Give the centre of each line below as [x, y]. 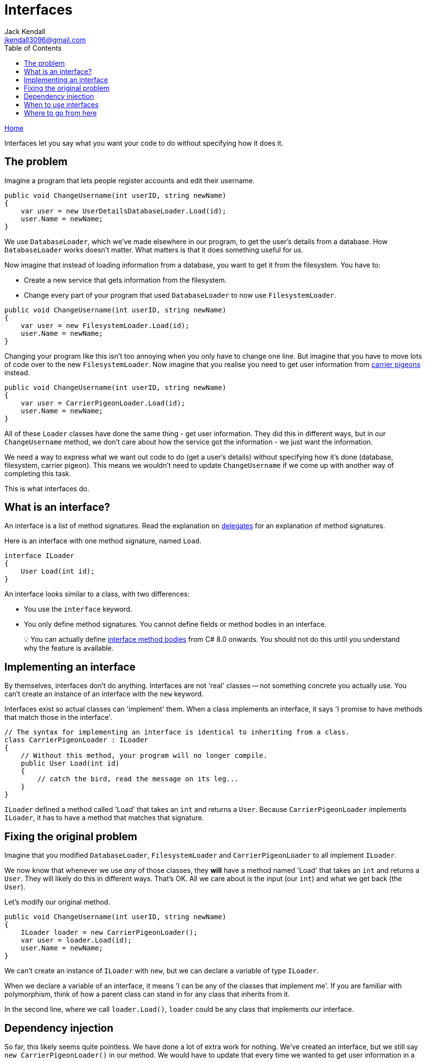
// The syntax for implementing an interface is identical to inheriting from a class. [177, 732]
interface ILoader [39, 556]
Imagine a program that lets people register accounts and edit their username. [130, 180]
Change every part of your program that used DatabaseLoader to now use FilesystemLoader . [180, 295]
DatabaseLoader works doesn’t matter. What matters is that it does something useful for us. [154, 250]
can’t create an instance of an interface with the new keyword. [104, 694]
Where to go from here [60, 113]
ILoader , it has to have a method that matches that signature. [104, 818]
